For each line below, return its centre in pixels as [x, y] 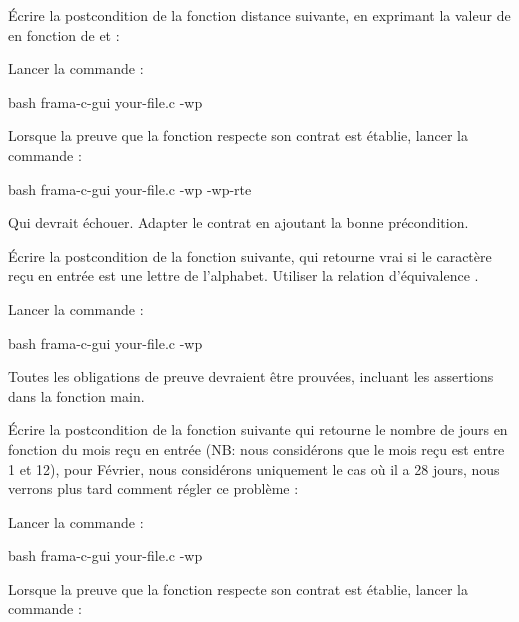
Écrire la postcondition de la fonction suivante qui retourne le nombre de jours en [258, 429]
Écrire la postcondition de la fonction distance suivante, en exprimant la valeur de [259, 15]
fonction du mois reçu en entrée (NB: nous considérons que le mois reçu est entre [256, 448]
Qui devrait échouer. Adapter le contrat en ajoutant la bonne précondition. [238, 222]
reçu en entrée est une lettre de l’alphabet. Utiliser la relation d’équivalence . [243, 275]
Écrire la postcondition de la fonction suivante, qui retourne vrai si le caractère [250, 255]
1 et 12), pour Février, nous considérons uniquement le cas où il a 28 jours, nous [254, 468]
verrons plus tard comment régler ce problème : [153, 488]
